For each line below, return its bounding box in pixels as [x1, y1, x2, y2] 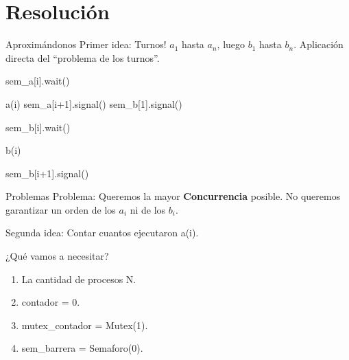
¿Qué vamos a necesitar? [5, 249, 109, 263]
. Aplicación [293, 37, 344, 52]
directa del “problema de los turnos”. [5, 50, 160, 65]
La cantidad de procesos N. [21, 271, 136, 286]
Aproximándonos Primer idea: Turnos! [5, 37, 167, 52]
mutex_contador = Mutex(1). [21, 317, 148, 332]
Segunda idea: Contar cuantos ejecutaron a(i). [5, 225, 199, 240]
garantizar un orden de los [5, 202, 116, 216]
